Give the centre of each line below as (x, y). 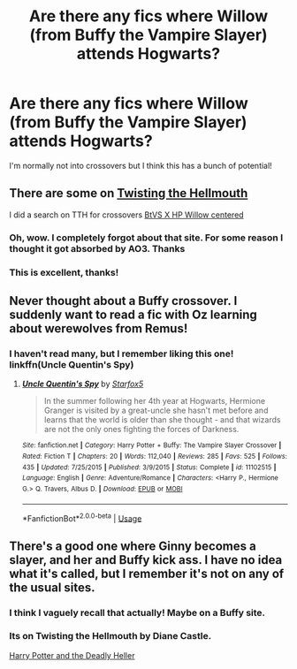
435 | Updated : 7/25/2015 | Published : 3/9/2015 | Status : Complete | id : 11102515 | (149, 467)
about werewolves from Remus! (99, 328)
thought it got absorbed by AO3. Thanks (97, 248)
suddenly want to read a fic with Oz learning (133, 314)
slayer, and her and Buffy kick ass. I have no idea (146, 560)
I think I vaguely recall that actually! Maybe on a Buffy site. (137, 612)
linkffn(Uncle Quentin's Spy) (72, 364)
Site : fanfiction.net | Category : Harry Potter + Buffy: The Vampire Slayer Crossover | (152, 445)
